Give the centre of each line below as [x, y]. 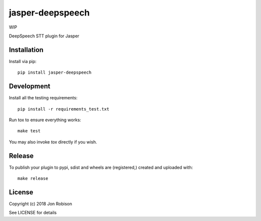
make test [29, 131]
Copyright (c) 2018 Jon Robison [41, 204]
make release [33, 179]
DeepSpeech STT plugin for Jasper [44, 36]
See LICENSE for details [33, 213]
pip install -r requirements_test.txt [64, 109]
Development [30, 87]
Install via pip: [23, 61]
